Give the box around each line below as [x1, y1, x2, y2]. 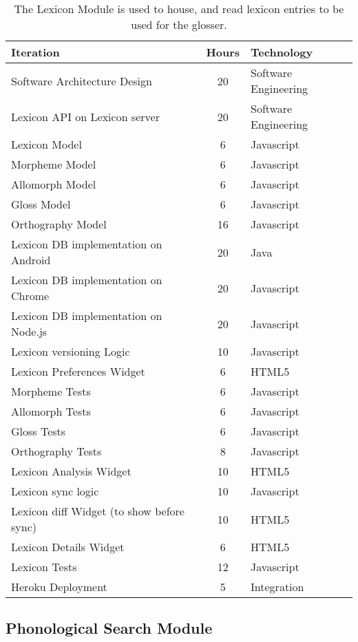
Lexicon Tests [11, 559, 77, 575]
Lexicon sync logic [11, 483, 99, 499]
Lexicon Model [11, 136, 82, 152]
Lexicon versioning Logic [11, 343, 130, 359]
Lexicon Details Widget [11, 539, 125, 555]
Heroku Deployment [11, 579, 107, 595]
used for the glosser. [131, 17, 227, 32]
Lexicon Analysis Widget [11, 463, 131, 479]
